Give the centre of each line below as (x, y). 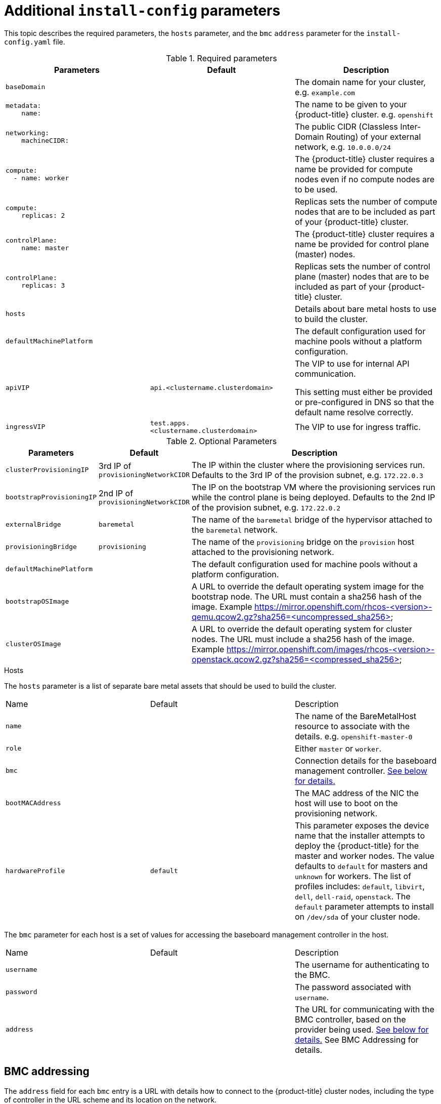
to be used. (316, 189)
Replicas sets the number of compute (366, 201)
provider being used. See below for (362, 1029)
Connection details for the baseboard (366, 760)
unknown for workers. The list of (353, 876)
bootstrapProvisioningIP (51, 497)
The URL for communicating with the (364, 1009)
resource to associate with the (352, 726)
